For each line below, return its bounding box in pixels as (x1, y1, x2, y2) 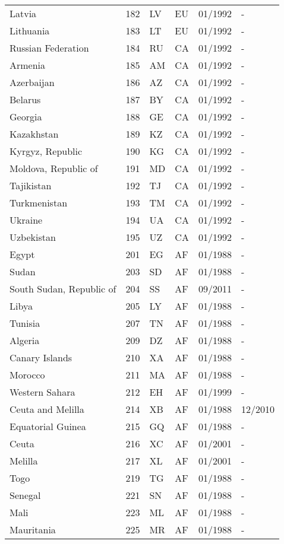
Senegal (10, 488, 41, 502)
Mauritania (10, 523, 56, 536)
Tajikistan (10, 179, 52, 192)
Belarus (10, 93, 41, 106)
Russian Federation (10, 41, 89, 55)
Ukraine (10, 213, 43, 227)
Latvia (10, 7, 37, 20)
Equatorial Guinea (10, 419, 86, 433)
